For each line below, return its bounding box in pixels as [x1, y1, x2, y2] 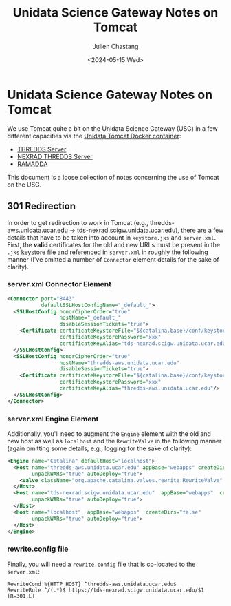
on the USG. [7, 180, 42, 189]
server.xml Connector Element [7, 280, 112, 289]
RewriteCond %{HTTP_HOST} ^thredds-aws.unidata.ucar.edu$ [7, 581, 177, 587]
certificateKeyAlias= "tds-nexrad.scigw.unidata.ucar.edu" [59, 339, 229, 347]
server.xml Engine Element [7, 414, 99, 424]
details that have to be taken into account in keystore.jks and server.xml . [7, 233, 217, 242]
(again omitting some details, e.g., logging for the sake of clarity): [7, 444, 192, 452]
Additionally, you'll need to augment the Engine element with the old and [7, 429, 212, 438]
